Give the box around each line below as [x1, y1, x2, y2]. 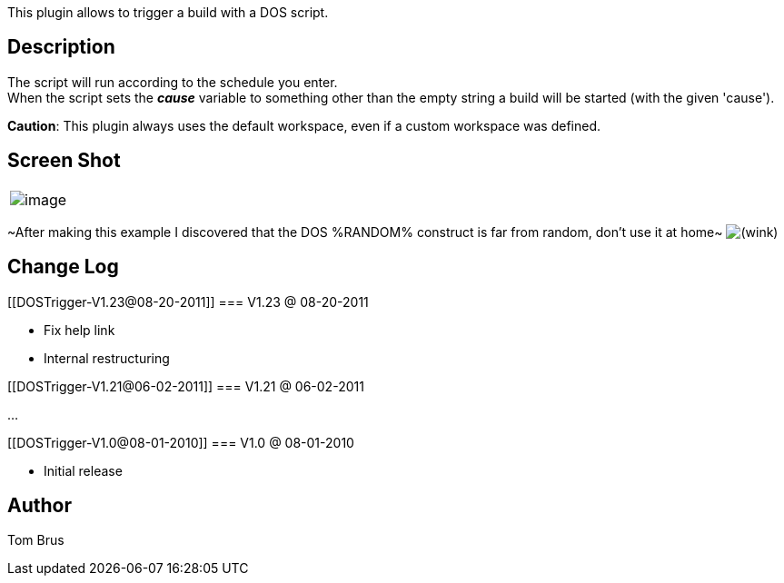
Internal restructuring [44, 350, 170, 366]
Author [7, 493, 72, 517]
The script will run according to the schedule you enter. [7, 74, 338, 90]
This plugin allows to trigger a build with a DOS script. [7, 5, 329, 20]
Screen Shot [7, 149, 121, 173]
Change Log [7, 255, 119, 279]
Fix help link [44, 321, 115, 338]
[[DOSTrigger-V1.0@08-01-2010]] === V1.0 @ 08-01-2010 [7, 434, 354, 450]
